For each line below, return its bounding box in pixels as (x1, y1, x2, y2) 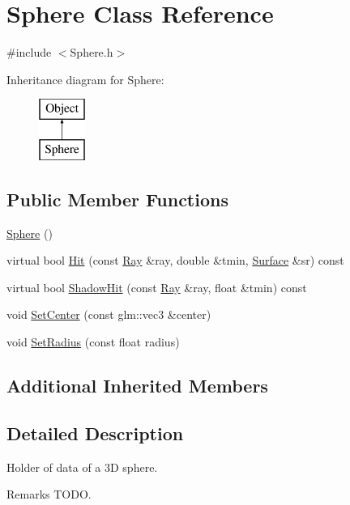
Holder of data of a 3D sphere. (6, 458, 158, 475)
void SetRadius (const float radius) (6, 333, 180, 350)
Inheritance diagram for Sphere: (6, 70, 164, 87)
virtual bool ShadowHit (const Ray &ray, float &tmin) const (6, 278, 307, 295)
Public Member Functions (6, 186, 228, 211)
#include (6, 44, 52, 61)
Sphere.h (70, 44, 113, 61)
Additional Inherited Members (6, 373, 268, 398)
